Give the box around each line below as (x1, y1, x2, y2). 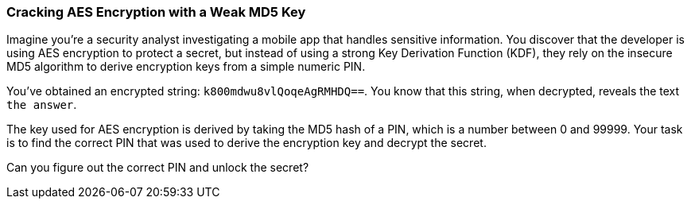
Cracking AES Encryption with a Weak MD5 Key (6, 4, 306, 20)
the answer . (6, 98, 77, 112)
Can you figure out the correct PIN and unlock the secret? (6, 161, 309, 175)
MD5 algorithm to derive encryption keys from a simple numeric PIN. (6, 60, 366, 74)
